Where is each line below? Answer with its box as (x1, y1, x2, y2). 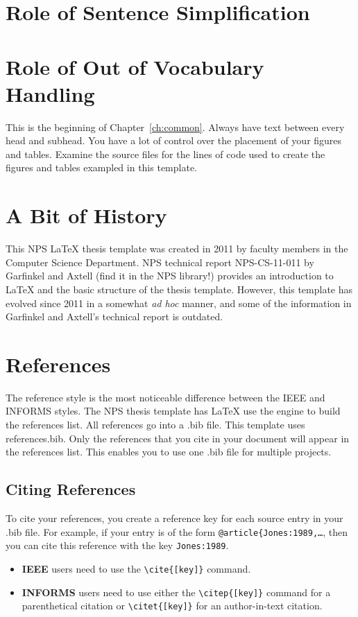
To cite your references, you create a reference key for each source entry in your (6, 511, 343, 525)
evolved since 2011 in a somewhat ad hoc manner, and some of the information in (6, 295, 352, 310)
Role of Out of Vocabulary (6, 52, 264, 80)
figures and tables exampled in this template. (6, 160, 197, 175)
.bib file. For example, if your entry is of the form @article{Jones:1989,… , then (6, 524, 348, 539)
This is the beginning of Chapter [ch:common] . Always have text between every (6, 119, 345, 134)
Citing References (6, 478, 136, 500)
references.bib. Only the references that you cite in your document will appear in (6, 431, 350, 445)
